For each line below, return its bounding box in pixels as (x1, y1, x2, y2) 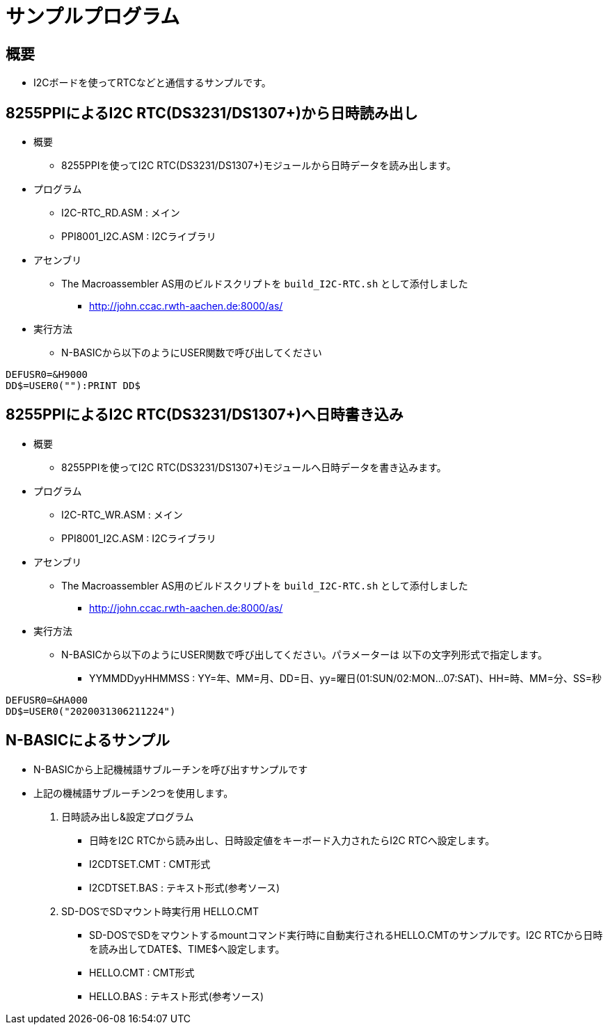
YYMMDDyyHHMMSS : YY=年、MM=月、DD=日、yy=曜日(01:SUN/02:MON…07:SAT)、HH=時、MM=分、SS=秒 (89, 672, 602, 684)
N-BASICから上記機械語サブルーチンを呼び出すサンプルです (33, 763, 308, 775)
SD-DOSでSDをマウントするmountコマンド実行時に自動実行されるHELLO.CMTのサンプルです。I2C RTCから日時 (89, 928, 603, 941)
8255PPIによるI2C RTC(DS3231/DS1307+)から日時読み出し (6, 104, 418, 122)
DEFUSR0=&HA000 (6, 694, 88, 706)
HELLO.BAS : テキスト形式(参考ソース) (89, 990, 264, 1002)
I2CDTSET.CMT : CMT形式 (89, 857, 211, 870)
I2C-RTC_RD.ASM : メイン (61, 207, 180, 219)
